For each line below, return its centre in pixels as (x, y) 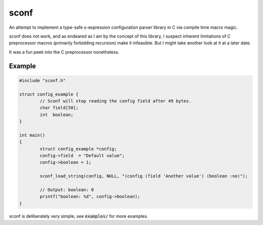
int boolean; (56, 114)
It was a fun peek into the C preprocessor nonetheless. (64, 52)
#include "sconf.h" (42, 80)
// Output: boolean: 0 (67, 190)
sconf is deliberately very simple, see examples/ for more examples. (79, 216)
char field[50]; (59, 108)
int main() (32, 135)
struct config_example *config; (78, 149)
